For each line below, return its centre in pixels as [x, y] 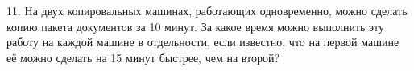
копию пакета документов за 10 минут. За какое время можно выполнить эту [195, 26]
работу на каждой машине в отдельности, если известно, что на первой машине [203, 42]
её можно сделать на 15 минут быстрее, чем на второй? [143, 57]
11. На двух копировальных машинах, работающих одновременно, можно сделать [207, 10]
